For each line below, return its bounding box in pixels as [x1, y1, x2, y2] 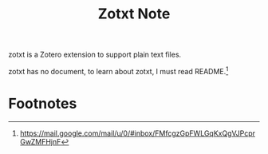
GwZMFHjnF [19, 136, 61, 146]
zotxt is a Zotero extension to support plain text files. [8, 49, 182, 60]
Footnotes [8, 95, 77, 113]
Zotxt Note [97, 5, 171, 23]
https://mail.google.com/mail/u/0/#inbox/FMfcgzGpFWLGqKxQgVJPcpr [19, 128, 256, 138]
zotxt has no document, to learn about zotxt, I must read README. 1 [8, 65, 229, 76]
